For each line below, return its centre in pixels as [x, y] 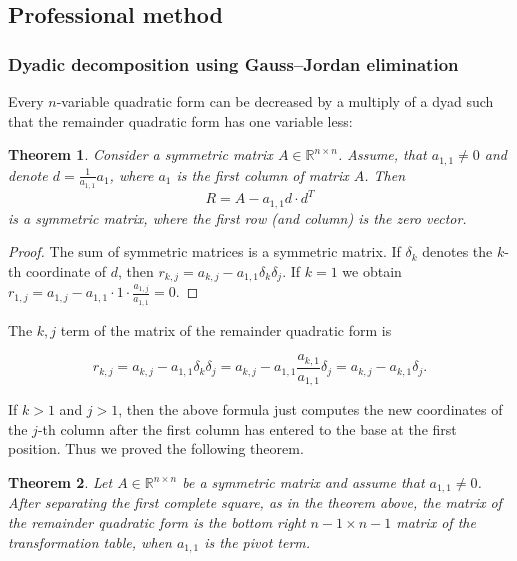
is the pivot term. [257, 541]
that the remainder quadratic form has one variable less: [180, 120]
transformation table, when [90, 541]
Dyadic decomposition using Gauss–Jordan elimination [233, 63]
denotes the [457, 251]
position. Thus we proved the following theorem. [156, 448]
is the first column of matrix [262, 174]
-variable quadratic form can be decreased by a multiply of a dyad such [275, 101]
